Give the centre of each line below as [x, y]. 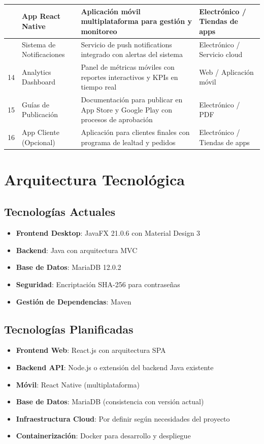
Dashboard [39, 82]
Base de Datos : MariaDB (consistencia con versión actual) [110, 401]
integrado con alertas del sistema [132, 54]
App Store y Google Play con [127, 109]
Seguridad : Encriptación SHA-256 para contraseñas [98, 284]
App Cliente [41, 132]
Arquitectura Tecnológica [94, 179]
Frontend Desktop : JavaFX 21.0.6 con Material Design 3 [108, 233]
